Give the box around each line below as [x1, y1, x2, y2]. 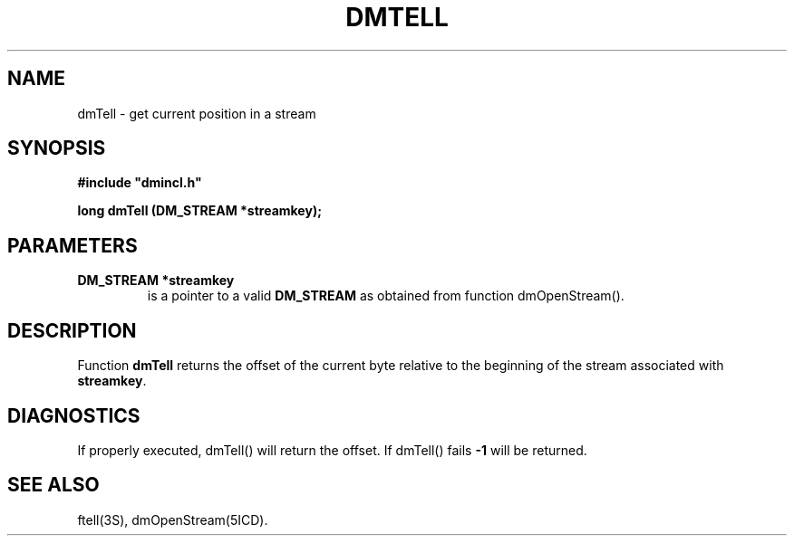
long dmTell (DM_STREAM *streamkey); [77, 203, 322, 219]
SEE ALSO [7, 473, 100, 497]
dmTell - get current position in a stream [77, 105, 316, 121]
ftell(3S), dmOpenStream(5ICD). [77, 511, 268, 528]
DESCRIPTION [7, 319, 137, 342]
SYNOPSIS [7, 137, 106, 160]
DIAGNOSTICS [7, 404, 140, 427]
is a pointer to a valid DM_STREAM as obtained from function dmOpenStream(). [147, 288, 625, 304]
